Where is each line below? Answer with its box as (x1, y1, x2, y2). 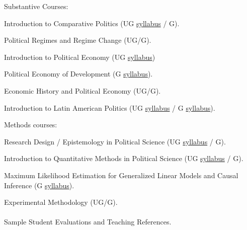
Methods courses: (4, 119, 57, 130)
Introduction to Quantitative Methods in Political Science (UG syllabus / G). (4, 153, 243, 164)
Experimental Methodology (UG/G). (4, 197, 118, 207)
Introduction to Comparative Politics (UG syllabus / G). (4, 18, 180, 28)
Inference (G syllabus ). (4, 180, 74, 190)
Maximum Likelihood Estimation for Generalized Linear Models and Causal (4, 170, 238, 180)
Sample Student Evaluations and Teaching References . (4, 216, 172, 227)
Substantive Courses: (4, 1, 68, 11)
